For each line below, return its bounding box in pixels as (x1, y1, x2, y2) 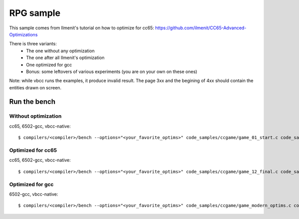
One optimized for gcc (26, 62, 72, 68)
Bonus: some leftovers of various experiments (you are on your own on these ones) (26, 69, 197, 74)
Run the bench (9, 97, 56, 106)
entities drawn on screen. (9, 84, 62, 90)
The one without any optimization (26, 48, 95, 54)
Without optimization (9, 113, 62, 120)
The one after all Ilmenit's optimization (26, 55, 105, 61)
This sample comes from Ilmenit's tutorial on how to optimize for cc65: (9, 25, 154, 31)
